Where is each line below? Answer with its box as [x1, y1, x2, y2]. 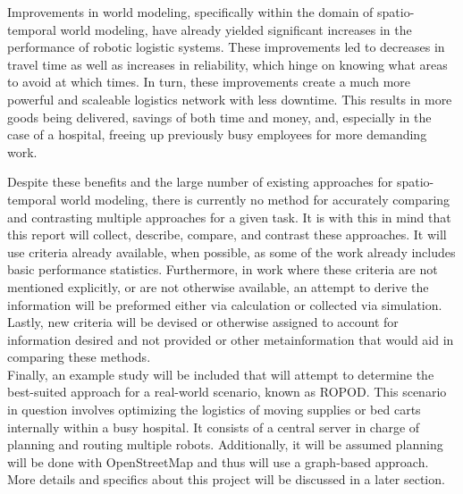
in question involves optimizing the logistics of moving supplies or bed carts [7, 400, 421, 419]
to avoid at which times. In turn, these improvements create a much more [7, 72, 411, 91]
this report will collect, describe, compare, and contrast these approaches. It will [7, 225, 447, 244]
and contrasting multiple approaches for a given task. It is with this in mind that [7, 207, 451, 226]
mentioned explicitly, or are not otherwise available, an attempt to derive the [7, 277, 429, 296]
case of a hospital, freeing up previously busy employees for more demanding [7, 125, 427, 144]
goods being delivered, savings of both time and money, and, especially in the [7, 107, 432, 126]
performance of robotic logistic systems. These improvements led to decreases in [7, 38, 445, 56]
